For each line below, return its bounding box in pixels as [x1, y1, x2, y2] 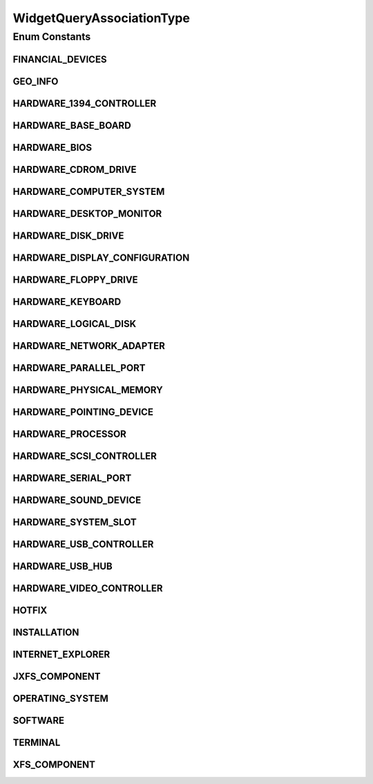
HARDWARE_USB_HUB [12, 560, 113, 572]
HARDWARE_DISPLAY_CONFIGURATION [12, 252, 190, 263]
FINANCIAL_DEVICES [12, 53, 107, 65]
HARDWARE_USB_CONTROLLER [12, 538, 154, 550]
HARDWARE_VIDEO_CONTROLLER [12, 583, 163, 594]
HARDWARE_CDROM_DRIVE [12, 163, 137, 176]
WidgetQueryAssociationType [12, 10, 190, 26]
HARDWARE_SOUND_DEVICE [12, 494, 142, 506]
